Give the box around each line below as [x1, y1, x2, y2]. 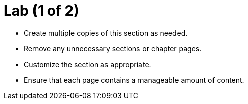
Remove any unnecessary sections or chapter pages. [24, 44, 202, 53]
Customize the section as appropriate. [24, 60, 151, 69]
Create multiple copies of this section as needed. [24, 28, 188, 37]
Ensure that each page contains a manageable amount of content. [24, 75, 244, 84]
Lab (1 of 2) [4, 2, 79, 19]
